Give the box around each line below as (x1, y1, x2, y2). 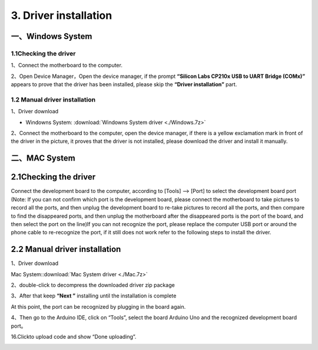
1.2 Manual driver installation (11, 95, 96, 103)
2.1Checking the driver (11, 172, 96, 182)
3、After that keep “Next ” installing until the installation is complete (11, 292, 177, 299)
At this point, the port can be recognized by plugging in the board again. (11, 303, 186, 310)
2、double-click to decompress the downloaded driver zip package (11, 281, 175, 289)
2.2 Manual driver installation (11, 244, 121, 254)
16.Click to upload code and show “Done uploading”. (11, 333, 137, 340)
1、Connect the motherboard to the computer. (11, 62, 123, 69)
